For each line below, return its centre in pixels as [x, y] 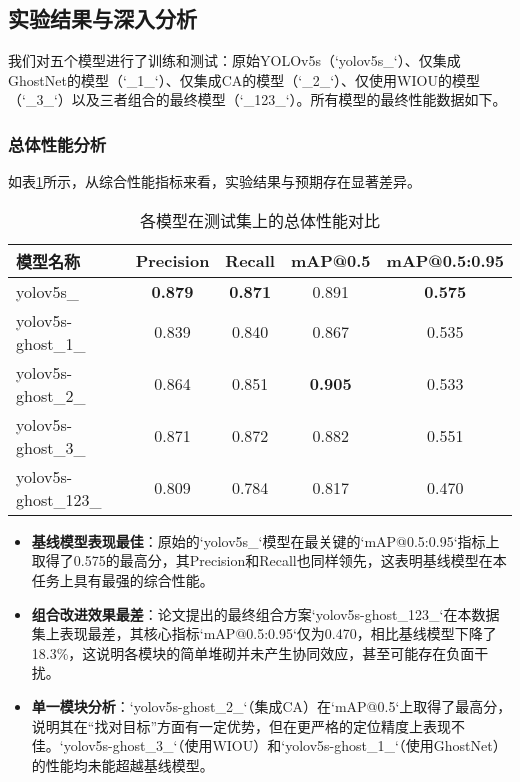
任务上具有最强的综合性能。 [122, 579]
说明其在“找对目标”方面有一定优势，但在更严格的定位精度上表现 [241, 725]
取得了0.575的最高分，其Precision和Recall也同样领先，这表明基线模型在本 [269, 560]
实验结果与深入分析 [102, 18]
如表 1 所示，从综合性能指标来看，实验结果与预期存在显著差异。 [214, 181]
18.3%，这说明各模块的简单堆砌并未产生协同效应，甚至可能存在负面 [253, 652]
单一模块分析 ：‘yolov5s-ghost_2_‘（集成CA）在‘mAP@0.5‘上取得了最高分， [271, 705]
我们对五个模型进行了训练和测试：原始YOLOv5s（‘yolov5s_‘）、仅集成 [234, 60]
